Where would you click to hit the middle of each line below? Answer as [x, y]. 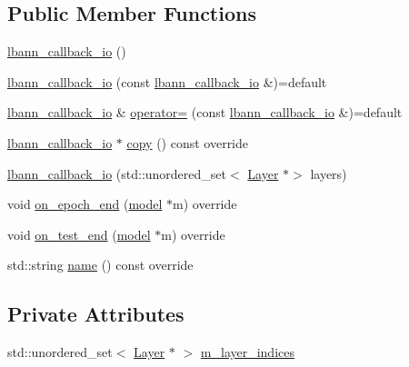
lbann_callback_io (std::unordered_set [117, 173]
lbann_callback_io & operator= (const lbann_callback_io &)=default [205, 112]
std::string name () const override [100, 265]
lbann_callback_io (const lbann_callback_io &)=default [167, 81]
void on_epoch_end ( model [85, 204]
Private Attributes [96, 314]
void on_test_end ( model [79, 234]
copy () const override [188, 142]
